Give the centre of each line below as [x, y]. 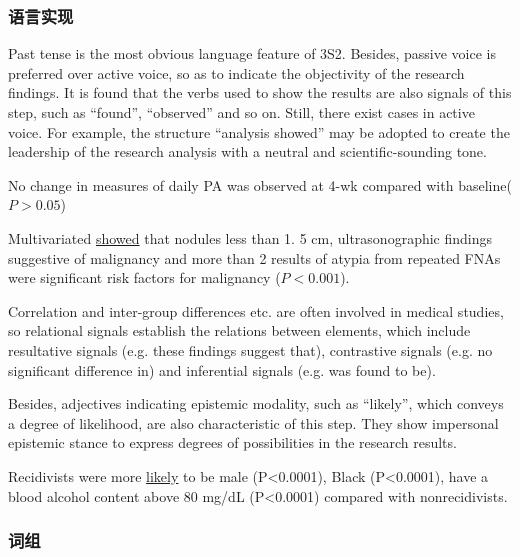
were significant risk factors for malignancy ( [144, 277]
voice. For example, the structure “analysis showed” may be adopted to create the [259, 131]
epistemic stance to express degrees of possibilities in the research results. [232, 442]
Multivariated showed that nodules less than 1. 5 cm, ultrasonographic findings [250, 237]
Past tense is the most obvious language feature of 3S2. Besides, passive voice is [252, 53]
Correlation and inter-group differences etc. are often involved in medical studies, [256, 310]
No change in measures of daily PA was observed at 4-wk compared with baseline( [260, 184]
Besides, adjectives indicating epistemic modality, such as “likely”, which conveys [256, 403]
